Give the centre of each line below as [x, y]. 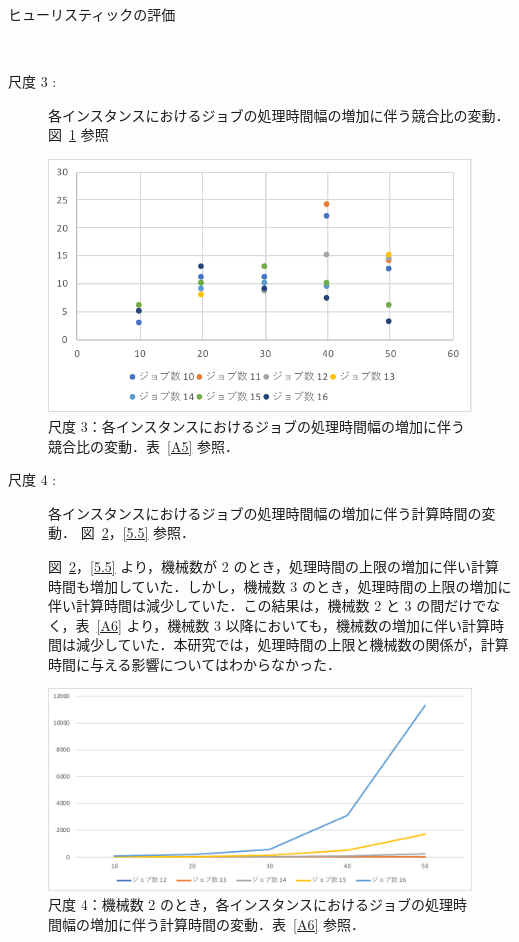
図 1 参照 [78, 134]
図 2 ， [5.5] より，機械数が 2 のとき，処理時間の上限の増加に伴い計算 [273, 565]
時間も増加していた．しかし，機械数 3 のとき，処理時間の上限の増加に [280, 585]
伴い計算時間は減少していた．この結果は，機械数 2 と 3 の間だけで [267, 605]
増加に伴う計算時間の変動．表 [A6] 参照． [227, 923]
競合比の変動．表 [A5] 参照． [143, 445]
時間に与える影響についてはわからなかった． [194, 663]
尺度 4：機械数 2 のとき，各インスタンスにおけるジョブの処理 [251, 904]
